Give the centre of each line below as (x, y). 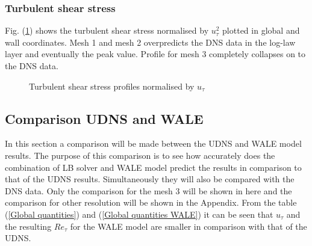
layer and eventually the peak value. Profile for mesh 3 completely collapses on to (155, 54)
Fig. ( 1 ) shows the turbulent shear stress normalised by (107, 30)
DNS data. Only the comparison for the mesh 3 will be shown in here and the (148, 190)
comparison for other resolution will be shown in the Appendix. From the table (151, 202)
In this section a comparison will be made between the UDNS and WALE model (153, 143)
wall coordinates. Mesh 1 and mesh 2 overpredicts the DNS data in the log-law (150, 42)
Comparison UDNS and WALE (104, 118)
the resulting (28, 226)
